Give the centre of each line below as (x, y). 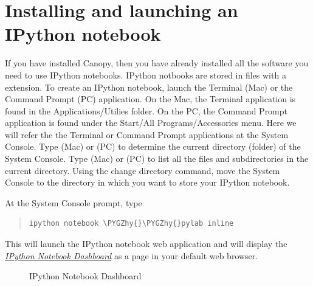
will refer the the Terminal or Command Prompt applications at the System (147, 134)
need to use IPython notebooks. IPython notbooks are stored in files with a (146, 75)
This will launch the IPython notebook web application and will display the (146, 244)
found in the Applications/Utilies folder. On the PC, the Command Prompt (146, 110)
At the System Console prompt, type (74, 202)
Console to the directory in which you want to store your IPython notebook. (147, 182)
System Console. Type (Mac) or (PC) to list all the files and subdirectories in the (157, 159)
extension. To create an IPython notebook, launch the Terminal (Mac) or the (149, 87)
